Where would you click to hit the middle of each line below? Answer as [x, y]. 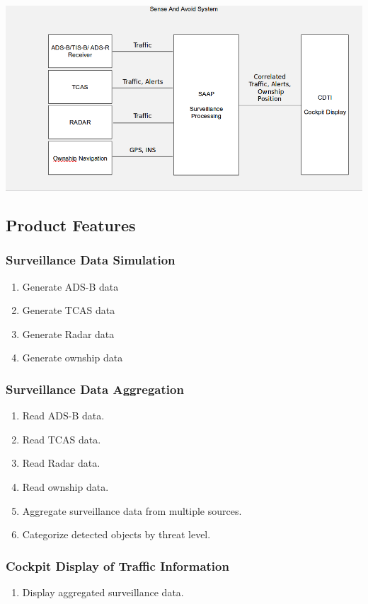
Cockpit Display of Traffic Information [117, 565]
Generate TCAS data [69, 310]
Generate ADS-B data [70, 286]
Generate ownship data [73, 358]
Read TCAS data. [62, 439]
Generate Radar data [68, 333]
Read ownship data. [65, 487]
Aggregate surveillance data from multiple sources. [132, 510]
